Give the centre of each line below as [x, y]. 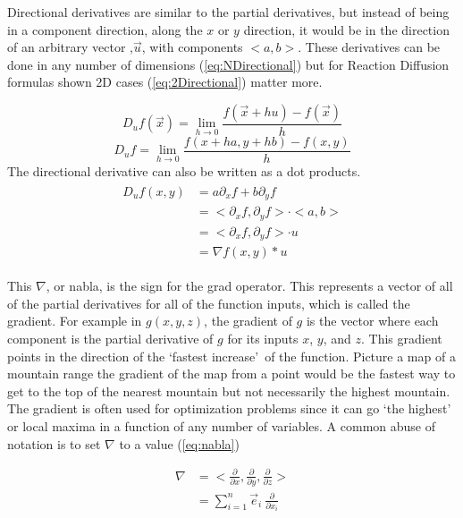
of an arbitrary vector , [70, 47]
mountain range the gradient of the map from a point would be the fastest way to [231, 374]
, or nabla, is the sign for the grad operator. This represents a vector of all [249, 286]
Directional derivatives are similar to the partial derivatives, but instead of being [228, 12]
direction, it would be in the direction [346, 29]
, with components [192, 47]
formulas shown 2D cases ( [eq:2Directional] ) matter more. [165, 82]
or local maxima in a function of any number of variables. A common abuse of [221, 425]
